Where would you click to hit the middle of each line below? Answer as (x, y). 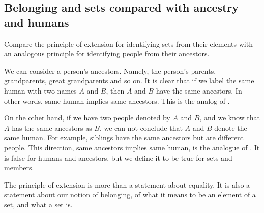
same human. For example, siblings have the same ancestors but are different (124, 138)
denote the (231, 127)
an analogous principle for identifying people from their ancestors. (107, 54)
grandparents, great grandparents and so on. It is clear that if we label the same (129, 81)
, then (115, 90)
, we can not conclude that (141, 127)
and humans (37, 22)
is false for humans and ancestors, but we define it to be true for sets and (118, 157)
